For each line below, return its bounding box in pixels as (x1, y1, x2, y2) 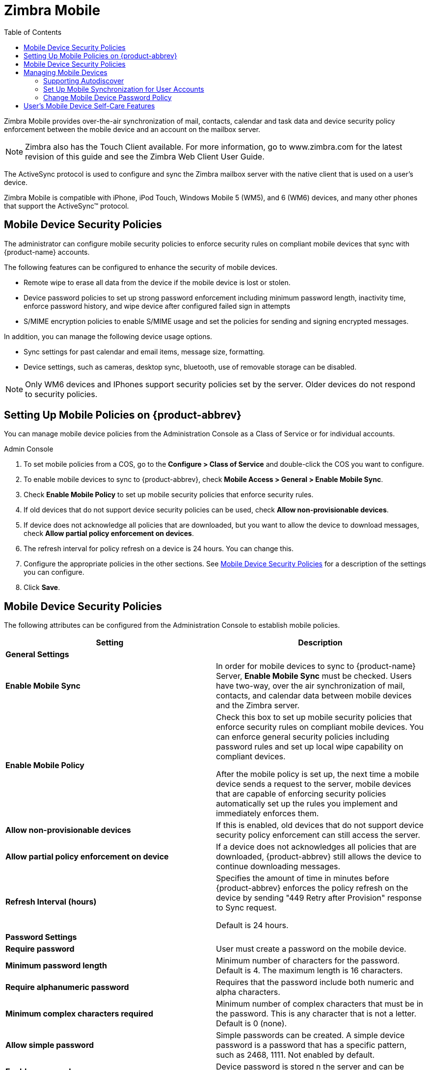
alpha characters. (216, 987, 280, 997)
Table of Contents (4, 27, 62, 36)
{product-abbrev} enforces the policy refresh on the (216, 883, 408, 893)
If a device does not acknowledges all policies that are (216, 842, 417, 852)
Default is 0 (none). (216, 1018, 287, 1029)
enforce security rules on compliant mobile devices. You (216, 722, 424, 732)
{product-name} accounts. (4, 247, 90, 256)
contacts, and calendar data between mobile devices (216, 691, 412, 701)
